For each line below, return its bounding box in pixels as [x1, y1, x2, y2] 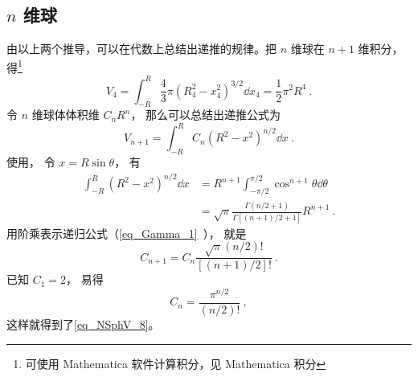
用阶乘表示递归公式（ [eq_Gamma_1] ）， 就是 [6, 224, 247, 241]
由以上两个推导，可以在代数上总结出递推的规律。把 [6, 40, 277, 57]
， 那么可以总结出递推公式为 [130, 106, 281, 123]
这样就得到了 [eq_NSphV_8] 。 [6, 315, 160, 332]
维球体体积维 [31, 106, 100, 123]
